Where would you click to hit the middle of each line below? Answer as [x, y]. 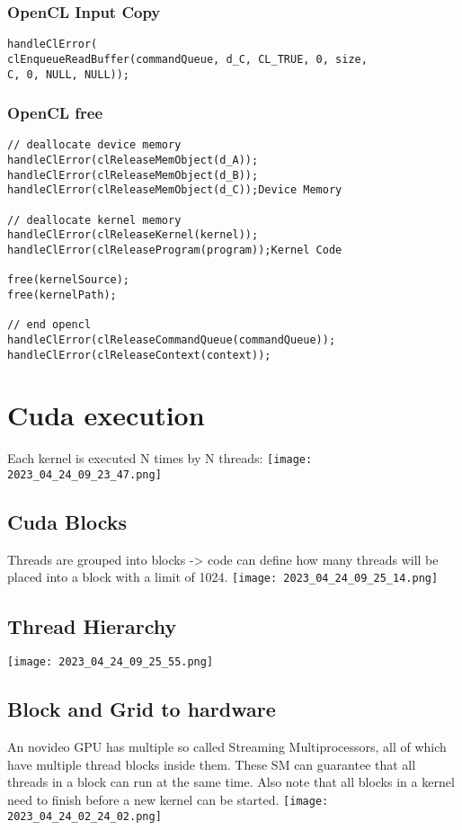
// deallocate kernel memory [94, 220]
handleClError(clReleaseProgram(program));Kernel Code [175, 250]
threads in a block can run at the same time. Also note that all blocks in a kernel [231, 782]
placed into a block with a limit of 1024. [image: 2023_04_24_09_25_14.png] [223, 577]
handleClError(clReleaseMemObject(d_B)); [133, 175]
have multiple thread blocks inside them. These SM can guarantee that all [212, 764]
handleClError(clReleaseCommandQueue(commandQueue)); [172, 339]
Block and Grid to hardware [142, 709]
